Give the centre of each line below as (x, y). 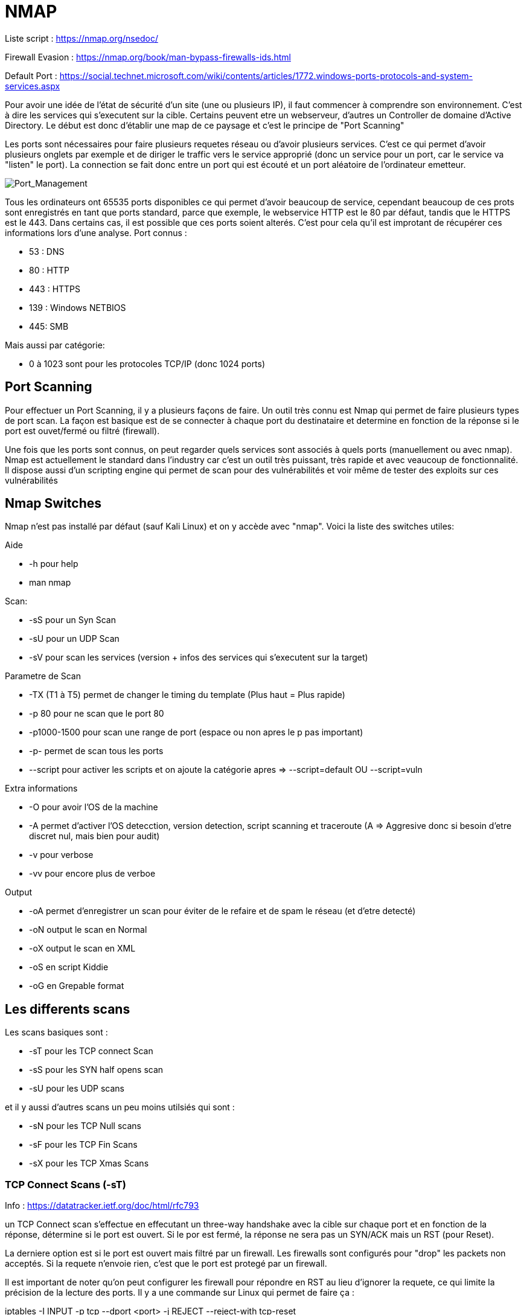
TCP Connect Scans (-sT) (65, 1184)
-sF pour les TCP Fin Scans (83, 1145)
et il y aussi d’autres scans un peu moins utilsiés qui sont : (120, 1107)
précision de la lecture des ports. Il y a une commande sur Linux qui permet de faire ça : (180, 1293)
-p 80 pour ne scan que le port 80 (97, 714)
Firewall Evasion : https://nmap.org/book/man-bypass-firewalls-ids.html (148, 57)
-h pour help (54, 564)
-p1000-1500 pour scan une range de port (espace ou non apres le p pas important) (196, 732)
